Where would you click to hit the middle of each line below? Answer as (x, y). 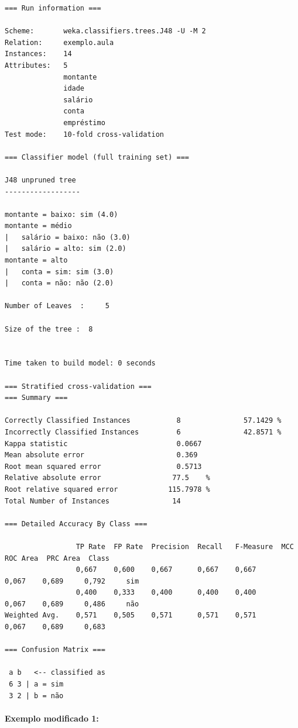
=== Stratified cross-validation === (78, 386)
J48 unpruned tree (40, 180)
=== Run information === (53, 8)
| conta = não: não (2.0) (59, 283)
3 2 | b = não (36, 696)
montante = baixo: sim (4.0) (61, 214)
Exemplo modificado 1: (52, 718)
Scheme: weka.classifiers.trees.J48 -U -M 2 (105, 31)
